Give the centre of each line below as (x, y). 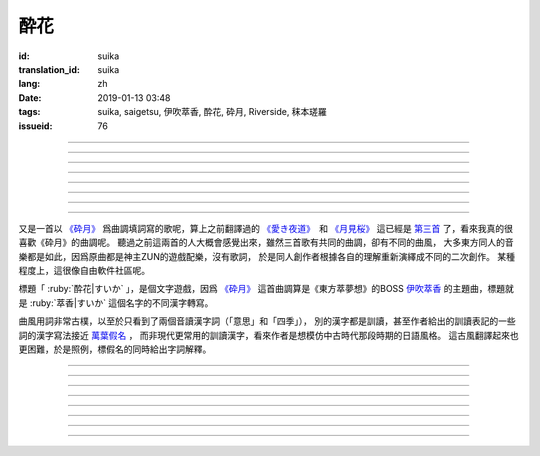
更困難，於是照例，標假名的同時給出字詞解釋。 (115, 349)
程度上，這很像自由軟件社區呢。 (84, 271)
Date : (30, 97)
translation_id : (49, 69)
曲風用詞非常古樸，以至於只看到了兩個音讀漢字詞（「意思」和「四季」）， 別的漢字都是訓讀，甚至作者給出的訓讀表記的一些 (267, 321)
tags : (29, 112)
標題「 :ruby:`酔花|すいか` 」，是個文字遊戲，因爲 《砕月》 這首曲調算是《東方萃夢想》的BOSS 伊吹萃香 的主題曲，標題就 (266, 289)
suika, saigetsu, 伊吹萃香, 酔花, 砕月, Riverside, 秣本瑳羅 (212, 112)
